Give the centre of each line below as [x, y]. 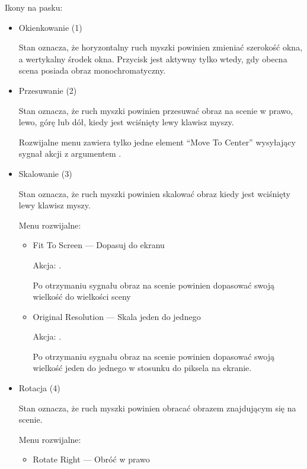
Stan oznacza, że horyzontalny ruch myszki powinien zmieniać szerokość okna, [161, 47]
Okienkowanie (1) [50, 27]
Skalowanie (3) [45, 173]
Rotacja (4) [39, 388]
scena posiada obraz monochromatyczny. [92, 70]
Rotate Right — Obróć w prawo [91, 459]
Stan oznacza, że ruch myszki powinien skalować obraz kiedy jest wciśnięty [154, 193]
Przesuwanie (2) [48, 90]
